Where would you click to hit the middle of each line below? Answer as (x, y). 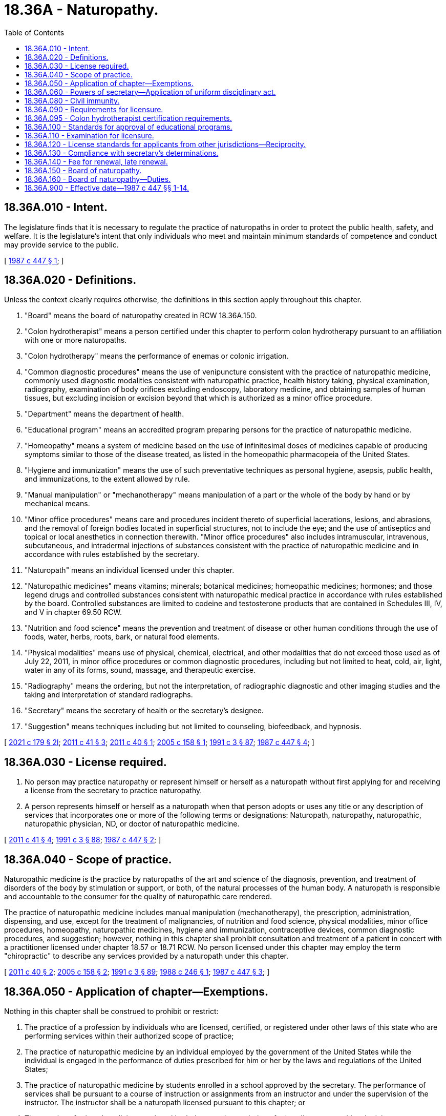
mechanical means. (57, 504)
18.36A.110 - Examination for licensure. (89, 135)
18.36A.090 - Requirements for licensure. (94, 109)
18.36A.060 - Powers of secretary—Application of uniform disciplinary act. (150, 92)
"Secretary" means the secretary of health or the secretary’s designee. (144, 711)
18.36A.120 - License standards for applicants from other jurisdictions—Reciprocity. (165, 144)
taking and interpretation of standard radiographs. (109, 695)
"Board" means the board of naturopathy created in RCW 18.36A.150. (141, 316)
